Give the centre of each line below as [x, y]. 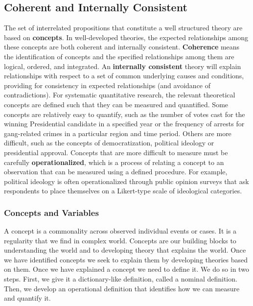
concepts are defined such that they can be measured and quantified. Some [116, 104]
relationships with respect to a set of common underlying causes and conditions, [124, 76]
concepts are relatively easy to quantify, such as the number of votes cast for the [125, 114]
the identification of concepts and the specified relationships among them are [119, 56]
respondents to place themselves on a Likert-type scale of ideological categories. [123, 191]
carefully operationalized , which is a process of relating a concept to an [114, 162]
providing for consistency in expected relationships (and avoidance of [107, 85]
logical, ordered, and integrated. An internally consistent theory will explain [123, 66]
